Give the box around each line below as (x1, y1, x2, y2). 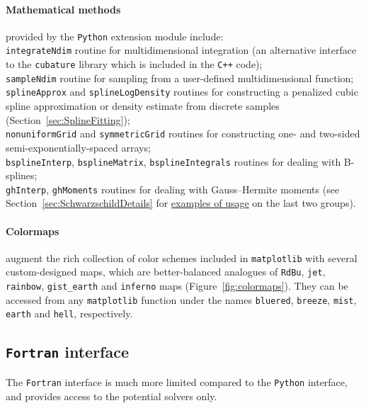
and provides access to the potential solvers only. (6, 388, 217, 403)
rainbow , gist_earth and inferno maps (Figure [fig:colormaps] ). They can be (6, 278, 348, 293)
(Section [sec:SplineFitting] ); (6, 112, 130, 127)
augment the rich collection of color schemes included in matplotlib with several (6, 250, 358, 265)
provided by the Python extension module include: (6, 28, 224, 43)
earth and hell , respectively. (6, 306, 133, 321)
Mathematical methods (6, 1, 121, 16)
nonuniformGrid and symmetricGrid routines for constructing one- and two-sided (6, 126, 360, 141)
